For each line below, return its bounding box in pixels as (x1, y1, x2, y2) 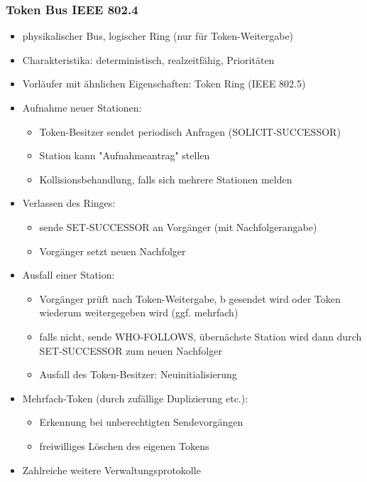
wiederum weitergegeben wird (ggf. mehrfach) (39, 305, 239, 320)
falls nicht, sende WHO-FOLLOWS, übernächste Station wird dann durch (39, 328, 362, 343)
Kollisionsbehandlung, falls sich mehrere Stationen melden (39, 171, 292, 186)
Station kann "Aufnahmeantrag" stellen (39, 148, 210, 163)
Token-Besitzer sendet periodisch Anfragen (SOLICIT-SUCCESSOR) (39, 124, 341, 139)
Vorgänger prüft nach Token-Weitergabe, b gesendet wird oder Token (39, 291, 341, 306)
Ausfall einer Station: (22, 267, 115, 282)
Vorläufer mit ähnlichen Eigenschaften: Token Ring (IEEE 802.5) (22, 76, 306, 91)
